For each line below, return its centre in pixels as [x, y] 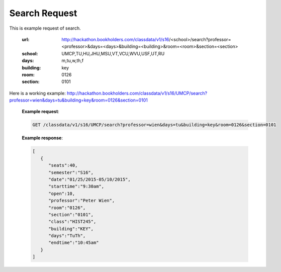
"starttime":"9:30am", [76, 187]
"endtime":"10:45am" [74, 243]
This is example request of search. [45, 28]
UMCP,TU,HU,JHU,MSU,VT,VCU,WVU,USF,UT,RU [113, 53]
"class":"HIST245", [72, 222]
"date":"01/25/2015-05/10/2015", [89, 179]
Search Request [43, 13]
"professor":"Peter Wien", [82, 201]
